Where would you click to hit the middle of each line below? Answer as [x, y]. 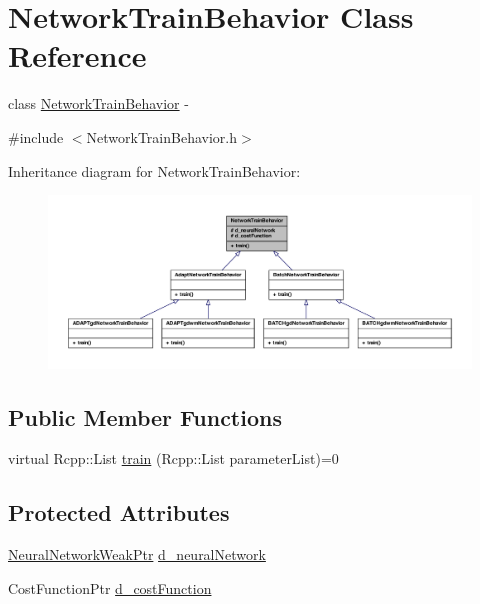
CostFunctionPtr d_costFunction [110, 587]
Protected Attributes [119, 512]
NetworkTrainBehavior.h [162, 136]
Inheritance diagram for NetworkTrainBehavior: [154, 170]
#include [36, 136]
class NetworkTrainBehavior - [98, 103]
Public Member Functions [145, 416]
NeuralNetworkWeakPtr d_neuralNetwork [137, 554]
